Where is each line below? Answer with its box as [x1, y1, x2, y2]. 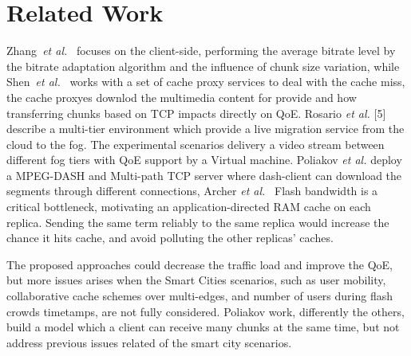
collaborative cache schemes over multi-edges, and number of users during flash [6, 288, 393, 304]
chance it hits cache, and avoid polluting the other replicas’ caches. [6, 229, 334, 246]
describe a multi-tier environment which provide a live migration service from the [6, 120, 405, 137]
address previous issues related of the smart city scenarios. [6, 334, 292, 350]
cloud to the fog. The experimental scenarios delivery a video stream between [6, 135, 385, 152]
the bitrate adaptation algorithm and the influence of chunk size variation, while [6, 57, 400, 74]
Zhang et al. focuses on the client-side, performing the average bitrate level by [6, 42, 396, 59]
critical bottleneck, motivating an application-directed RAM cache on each [6, 198, 371, 215]
